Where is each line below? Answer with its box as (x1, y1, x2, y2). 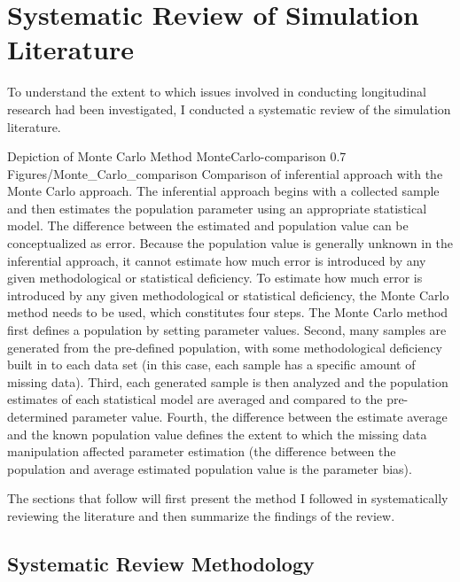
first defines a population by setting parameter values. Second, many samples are (7, 321, 447, 339)
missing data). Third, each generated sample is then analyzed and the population (7, 372, 448, 391)
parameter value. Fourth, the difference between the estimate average (72, 407, 448, 425)
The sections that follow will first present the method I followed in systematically (7, 489, 448, 508)
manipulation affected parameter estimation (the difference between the (7, 442, 396, 461)
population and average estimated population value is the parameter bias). (7, 459, 412, 477)
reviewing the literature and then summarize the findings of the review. (7, 506, 395, 524)
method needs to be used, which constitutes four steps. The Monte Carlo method (7, 303, 448, 322)
